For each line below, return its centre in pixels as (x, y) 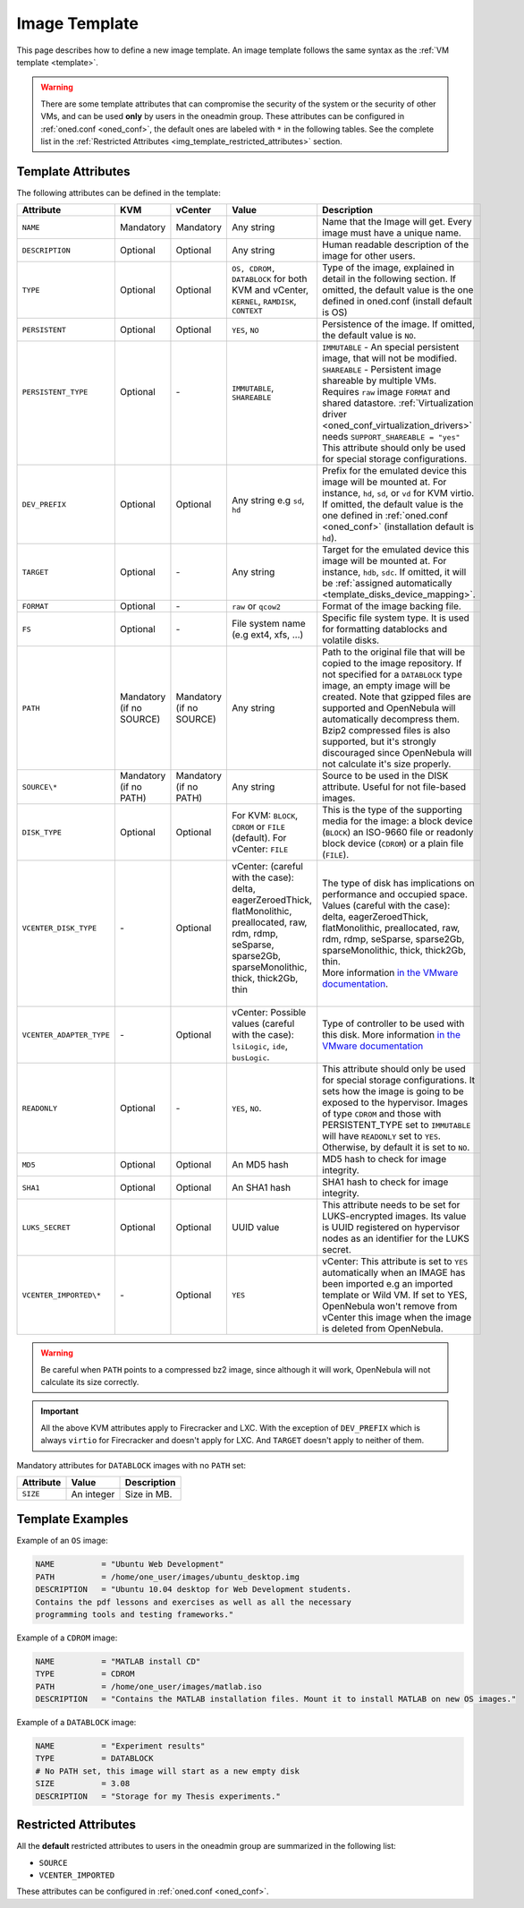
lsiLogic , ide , (259, 1046)
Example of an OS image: (62, 1541)
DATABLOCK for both (269, 279)
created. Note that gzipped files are (397, 697)
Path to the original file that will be (394, 652)
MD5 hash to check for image (385, 1159)
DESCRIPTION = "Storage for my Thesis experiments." (158, 1796)
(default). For (259, 838)
